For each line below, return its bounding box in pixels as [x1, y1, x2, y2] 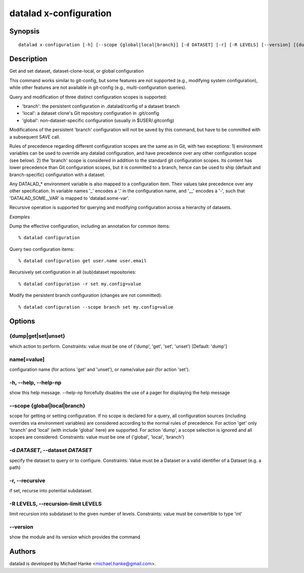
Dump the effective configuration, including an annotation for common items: [9, 223, 170, 229]
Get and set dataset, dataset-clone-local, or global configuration [9, 68, 144, 74]
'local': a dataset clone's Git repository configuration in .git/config [22, 110, 160, 116]
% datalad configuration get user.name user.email [18, 258, 147, 264]
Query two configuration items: [9, 246, 74, 252]
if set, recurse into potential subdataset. [9, 488, 93, 494]
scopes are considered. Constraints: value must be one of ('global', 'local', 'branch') [9, 434, 184, 440]
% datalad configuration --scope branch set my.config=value [18, 304, 173, 310]
